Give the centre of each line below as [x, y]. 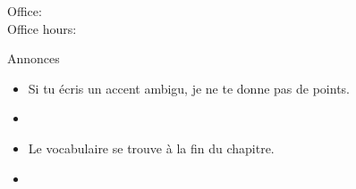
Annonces [34, 58]
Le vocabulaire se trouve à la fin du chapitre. [151, 148]
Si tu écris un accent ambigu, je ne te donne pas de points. [189, 88]
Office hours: [42, 28]
